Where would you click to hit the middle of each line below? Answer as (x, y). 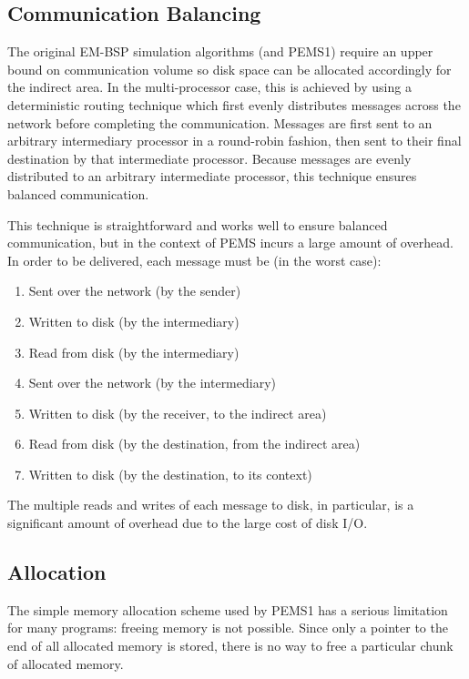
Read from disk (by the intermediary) (134, 352)
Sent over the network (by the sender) (135, 291)
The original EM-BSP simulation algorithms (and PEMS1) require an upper (220, 51)
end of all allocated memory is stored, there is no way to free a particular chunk (230, 646)
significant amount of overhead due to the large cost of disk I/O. (188, 523)
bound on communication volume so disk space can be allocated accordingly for (229, 69)
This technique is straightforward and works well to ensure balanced (198, 224)
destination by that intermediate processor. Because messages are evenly (209, 158)
